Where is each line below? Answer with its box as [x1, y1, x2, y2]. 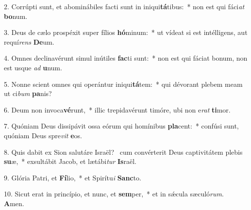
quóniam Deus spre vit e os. [4, 130, 82, 140]
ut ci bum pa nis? [4, 88, 52, 98]
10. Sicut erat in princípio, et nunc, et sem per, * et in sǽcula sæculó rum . [4, 189, 224, 199]
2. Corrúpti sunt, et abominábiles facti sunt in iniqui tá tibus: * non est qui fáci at [4, 1, 245, 11]
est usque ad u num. [4, 62, 62, 72]
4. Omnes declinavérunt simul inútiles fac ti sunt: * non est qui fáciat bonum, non [4, 53, 248, 63]
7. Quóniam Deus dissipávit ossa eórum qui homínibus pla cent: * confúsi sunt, [4, 121, 239, 131]
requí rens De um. [4, 36, 54, 47]
